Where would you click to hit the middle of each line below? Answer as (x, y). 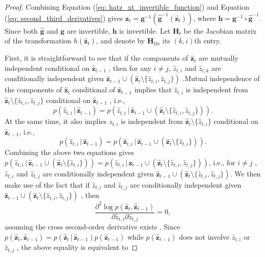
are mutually (218, 58)
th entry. (208, 41)
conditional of (94, 89)
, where (205, 18)
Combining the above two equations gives (69, 152)
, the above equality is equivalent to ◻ (77, 247)
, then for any (130, 68)
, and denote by (121, 41)
